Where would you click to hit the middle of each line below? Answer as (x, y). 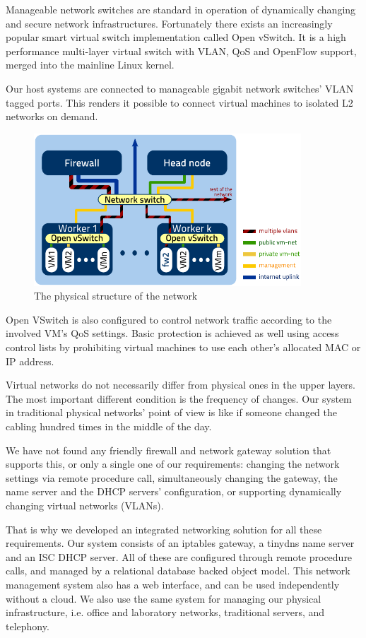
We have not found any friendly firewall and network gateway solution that (169, 450)
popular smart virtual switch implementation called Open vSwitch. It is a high (176, 37)
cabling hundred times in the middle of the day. (109, 426)
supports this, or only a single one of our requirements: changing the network (173, 464)
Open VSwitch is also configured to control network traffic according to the (169, 319)
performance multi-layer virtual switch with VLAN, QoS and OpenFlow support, (181, 51)
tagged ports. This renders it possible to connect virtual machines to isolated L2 (179, 102)
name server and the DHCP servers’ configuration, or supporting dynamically (174, 491)
